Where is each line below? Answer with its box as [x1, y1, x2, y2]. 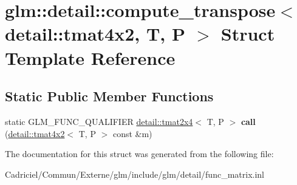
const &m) [112, 127, 152, 140]
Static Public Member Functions [5, 87, 214, 106]
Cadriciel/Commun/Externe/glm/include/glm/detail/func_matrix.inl [5, 167, 264, 180]
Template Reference [5, 45, 176, 70]
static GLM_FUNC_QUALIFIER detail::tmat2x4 [5, 115, 193, 127]
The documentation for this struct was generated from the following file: [5, 147, 274, 160]
